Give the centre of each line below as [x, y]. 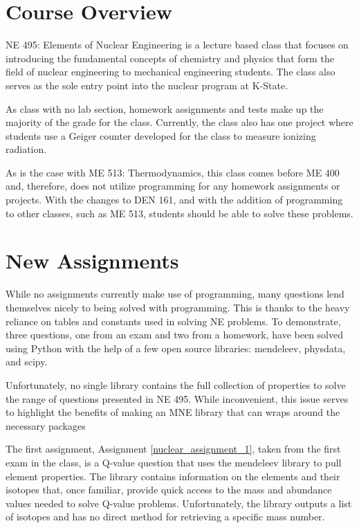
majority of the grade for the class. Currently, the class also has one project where [179, 122]
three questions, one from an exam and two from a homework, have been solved [175, 335]
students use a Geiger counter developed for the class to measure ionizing [161, 135]
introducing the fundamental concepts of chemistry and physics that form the [170, 58]
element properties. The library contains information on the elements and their [173, 476]
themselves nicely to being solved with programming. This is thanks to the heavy [178, 307]
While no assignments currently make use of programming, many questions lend [175, 294]
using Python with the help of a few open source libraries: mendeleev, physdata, [176, 348]
